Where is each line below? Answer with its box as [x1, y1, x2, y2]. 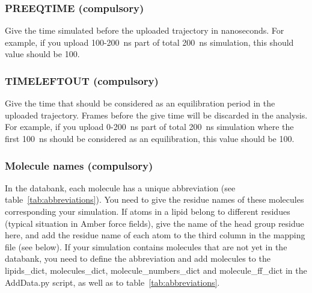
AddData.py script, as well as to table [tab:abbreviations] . [5, 276, 220, 288]
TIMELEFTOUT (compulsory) [5, 73, 159, 88]
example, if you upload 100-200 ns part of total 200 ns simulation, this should [5, 35, 294, 48]
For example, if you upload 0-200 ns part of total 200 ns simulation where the [5, 120, 294, 133]
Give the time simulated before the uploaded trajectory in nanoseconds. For [5, 24, 284, 37]
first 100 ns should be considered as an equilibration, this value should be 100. [5, 132, 295, 144]
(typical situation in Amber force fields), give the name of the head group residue [5, 217, 304, 229]
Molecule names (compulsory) [5, 158, 153, 173]
